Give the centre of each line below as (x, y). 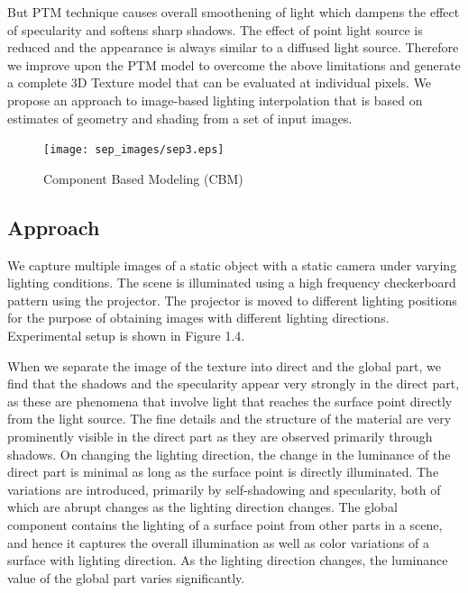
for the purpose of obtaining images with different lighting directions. (198, 318)
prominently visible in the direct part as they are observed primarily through (220, 436)
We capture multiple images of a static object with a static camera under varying (232, 265)
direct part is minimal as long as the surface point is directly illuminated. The (223, 472)
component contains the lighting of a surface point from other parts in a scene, (225, 524)
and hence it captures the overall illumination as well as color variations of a (218, 542)
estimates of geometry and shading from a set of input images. (180, 118)
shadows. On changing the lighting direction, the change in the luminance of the (229, 454)
